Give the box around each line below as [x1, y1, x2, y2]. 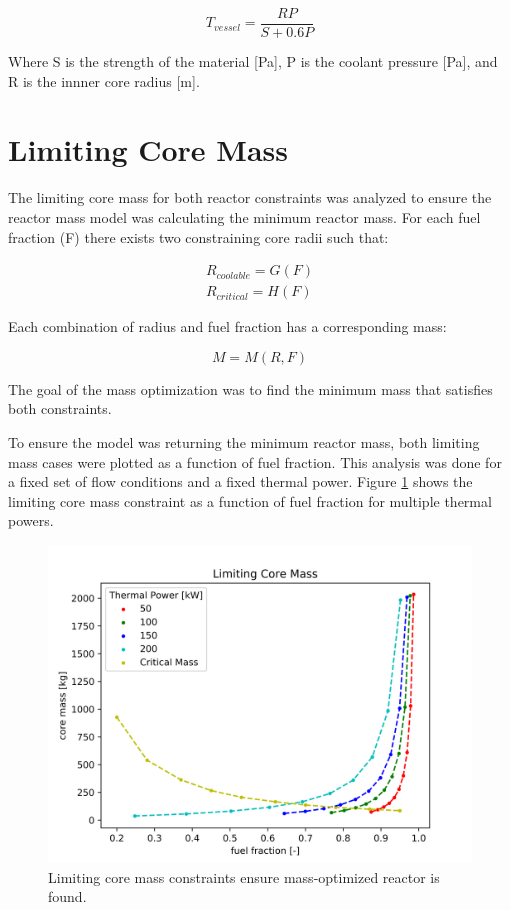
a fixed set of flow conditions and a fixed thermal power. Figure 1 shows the [8, 471, 473, 492]
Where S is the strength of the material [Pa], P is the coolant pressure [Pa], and [8, 51, 498, 72]
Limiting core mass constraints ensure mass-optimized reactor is [48, 866, 440, 887]
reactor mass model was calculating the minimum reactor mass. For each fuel [8, 206, 481, 227]
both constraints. [8, 398, 112, 419]
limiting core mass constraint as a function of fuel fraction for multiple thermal [8, 490, 492, 511]
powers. [8, 510, 54, 531]
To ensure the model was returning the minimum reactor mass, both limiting [8, 432, 480, 452]
